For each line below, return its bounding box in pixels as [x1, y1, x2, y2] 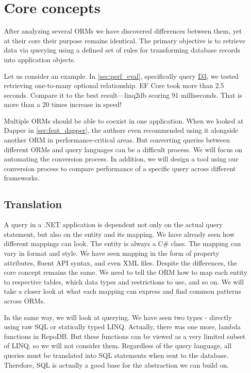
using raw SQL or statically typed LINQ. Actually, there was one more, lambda [4, 321, 241, 332]
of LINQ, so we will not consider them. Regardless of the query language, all [4, 340, 232, 351]
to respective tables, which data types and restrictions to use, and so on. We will [4, 276, 244, 286]
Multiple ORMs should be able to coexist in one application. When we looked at [4, 115, 244, 125]
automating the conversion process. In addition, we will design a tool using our [4, 154, 239, 164]
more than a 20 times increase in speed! [4, 99, 122, 109]
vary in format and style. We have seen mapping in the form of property [4, 248, 219, 258]
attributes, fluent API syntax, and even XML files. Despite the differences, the [4, 257, 237, 267]
